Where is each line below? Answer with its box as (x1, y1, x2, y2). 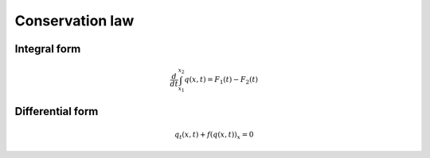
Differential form (14, 105, 99, 118)
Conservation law (14, 12, 135, 29)
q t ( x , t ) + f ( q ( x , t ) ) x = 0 (174, 130, 254, 141)
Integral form (14, 42, 81, 56)
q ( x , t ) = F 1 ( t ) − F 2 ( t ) (184, 75, 259, 87)
